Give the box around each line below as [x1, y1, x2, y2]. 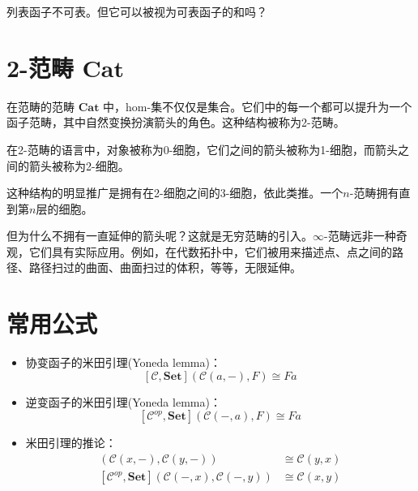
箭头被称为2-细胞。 [28, 157, 130, 174]
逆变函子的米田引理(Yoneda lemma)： [25, 393, 221, 410]
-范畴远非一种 [324, 227, 396, 244]
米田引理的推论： [25, 434, 117, 451]
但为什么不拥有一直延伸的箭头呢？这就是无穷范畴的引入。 [6, 227, 313, 244]
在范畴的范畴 [6, 97, 75, 114]
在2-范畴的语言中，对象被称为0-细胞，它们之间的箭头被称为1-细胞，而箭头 [6, 140, 398, 157]
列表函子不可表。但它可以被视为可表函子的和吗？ [6, 3, 267, 19]
